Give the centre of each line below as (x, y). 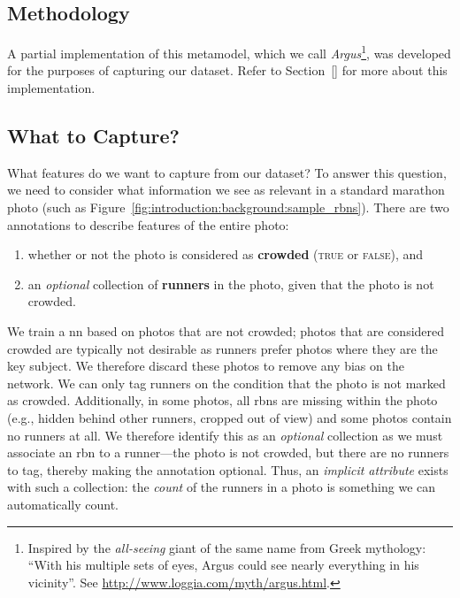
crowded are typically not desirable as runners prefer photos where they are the (222, 348)
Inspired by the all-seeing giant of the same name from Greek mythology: (227, 547)
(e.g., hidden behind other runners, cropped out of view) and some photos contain (230, 417)
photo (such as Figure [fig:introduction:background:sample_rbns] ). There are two (228, 207)
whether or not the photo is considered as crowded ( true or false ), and (226, 254)
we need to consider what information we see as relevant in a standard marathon (226, 190)
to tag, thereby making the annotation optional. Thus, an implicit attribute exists (228, 469)
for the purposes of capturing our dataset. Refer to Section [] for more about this (227, 70)
